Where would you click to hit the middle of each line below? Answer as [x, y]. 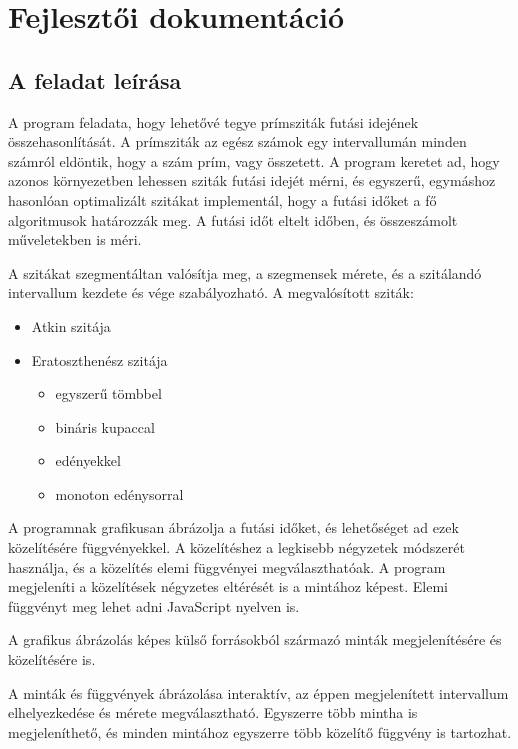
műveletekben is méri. [75, 239]
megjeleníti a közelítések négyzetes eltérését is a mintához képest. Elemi [228, 586]
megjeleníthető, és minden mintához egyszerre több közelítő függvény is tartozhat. [260, 731]
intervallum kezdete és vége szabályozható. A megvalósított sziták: [211, 292]
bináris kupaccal [105, 426]
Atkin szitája [71, 325]
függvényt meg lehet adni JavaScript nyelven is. [154, 605]
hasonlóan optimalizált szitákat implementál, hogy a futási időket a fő [222, 199]
